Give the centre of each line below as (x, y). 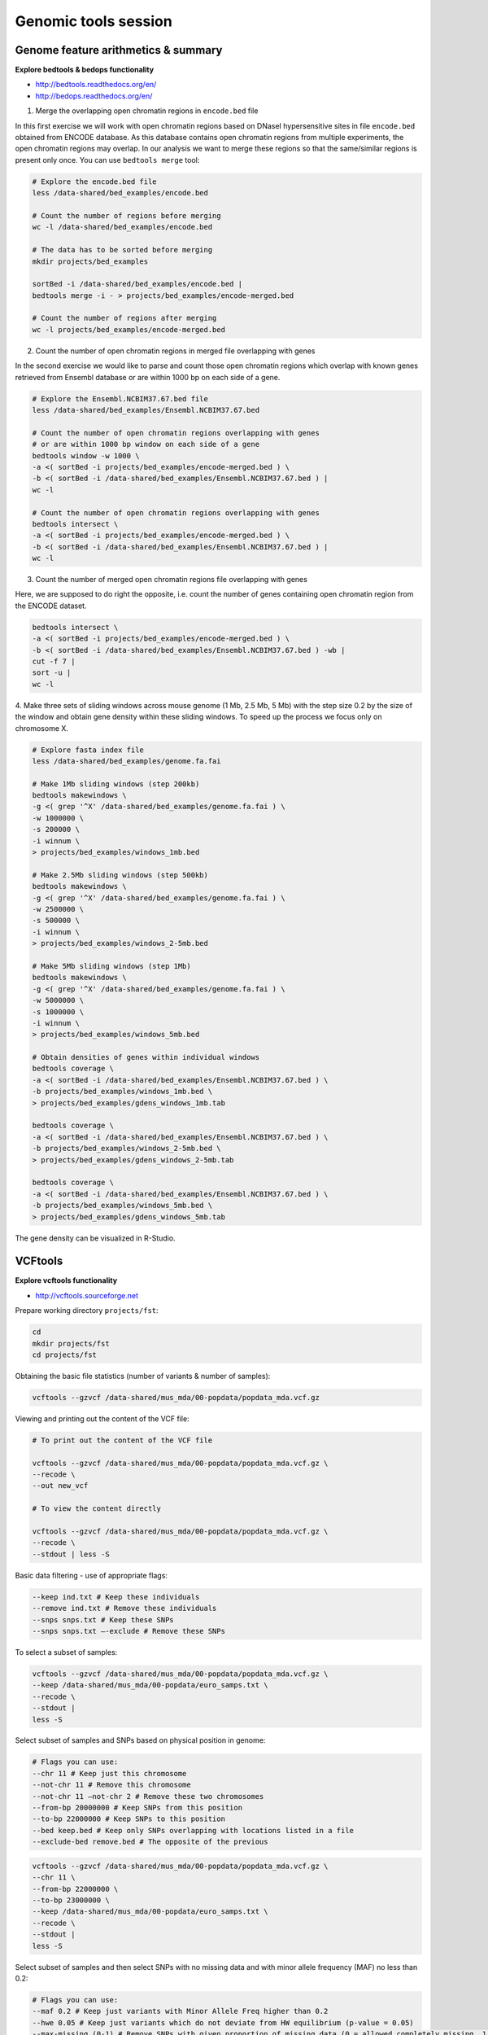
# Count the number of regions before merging (126, 215)
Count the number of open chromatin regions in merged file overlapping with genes (175, 351)
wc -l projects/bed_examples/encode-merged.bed (129, 329)
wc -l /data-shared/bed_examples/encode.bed (122, 227)
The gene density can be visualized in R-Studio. (95, 1238)
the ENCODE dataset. (51, 606)
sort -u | (52, 673)
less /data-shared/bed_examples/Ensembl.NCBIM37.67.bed (146, 410)
